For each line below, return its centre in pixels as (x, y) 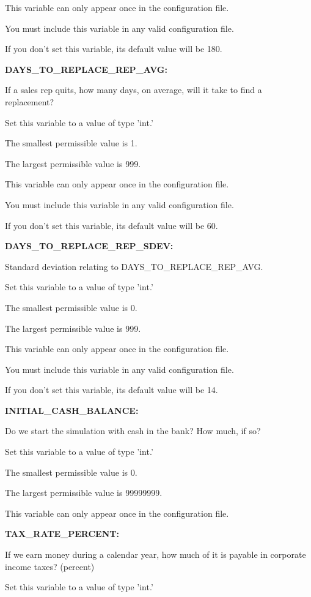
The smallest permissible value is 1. (71, 143)
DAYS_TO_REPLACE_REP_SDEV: (89, 246)
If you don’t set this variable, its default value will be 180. (114, 49)
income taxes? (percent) (50, 566)
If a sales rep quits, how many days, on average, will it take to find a (134, 90)
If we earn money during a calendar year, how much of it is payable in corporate (155, 554)
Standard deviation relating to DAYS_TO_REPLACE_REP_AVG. (134, 266)
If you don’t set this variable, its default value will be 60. (112, 225)
